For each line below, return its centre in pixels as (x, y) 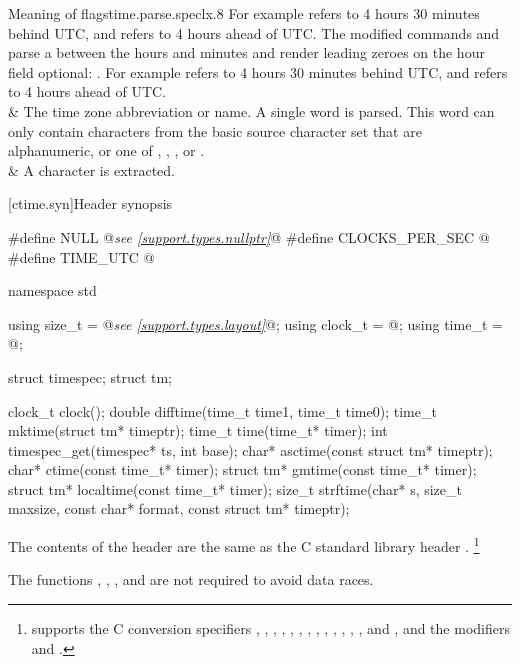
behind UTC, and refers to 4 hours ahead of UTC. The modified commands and (254, 32)
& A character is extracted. (92, 169)
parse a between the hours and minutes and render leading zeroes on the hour (246, 52)
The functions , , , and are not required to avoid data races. (191, 579)
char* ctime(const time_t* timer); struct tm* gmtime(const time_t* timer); (242, 469)
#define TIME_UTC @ (81, 256)
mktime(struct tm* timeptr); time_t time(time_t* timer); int (198, 430)
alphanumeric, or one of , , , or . (106, 150)
